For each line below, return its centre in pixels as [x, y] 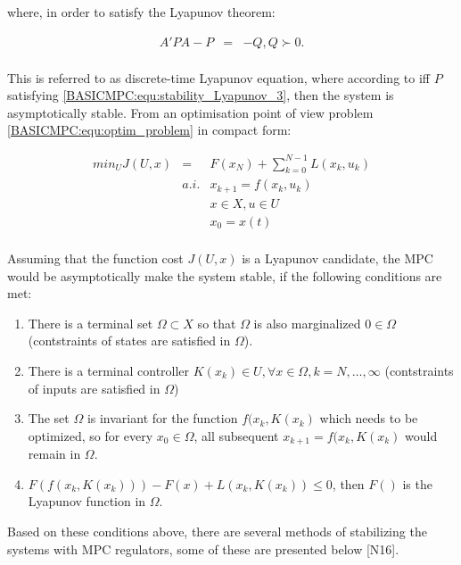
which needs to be [369, 418]
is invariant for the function [162, 418]
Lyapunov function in [87, 501]
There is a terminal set [91, 323]
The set [49, 418]
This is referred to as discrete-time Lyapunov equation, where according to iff [218, 77]
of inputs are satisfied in [94, 388]
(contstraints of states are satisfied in [129, 341]
